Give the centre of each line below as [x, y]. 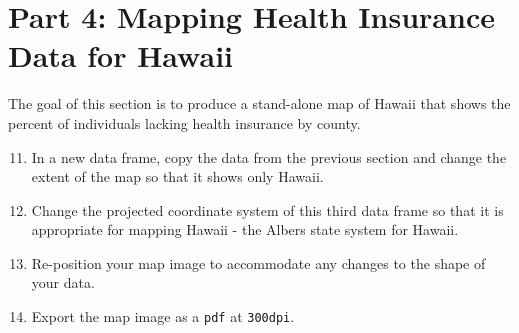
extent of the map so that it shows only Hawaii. [177, 176]
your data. [63, 282]
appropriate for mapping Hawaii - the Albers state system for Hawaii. [245, 229]
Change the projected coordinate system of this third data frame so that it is [267, 209]
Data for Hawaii [121, 55]
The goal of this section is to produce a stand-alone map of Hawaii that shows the [259, 103]
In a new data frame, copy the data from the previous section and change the [269, 156]
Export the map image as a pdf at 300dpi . [163, 316]
